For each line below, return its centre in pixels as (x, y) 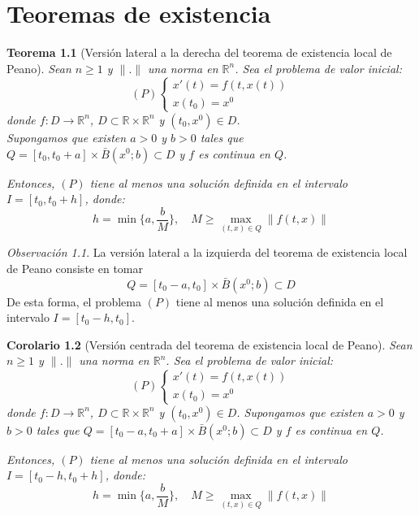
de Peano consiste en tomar (75, 269)
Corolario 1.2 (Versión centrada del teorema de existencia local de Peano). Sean (209, 344)
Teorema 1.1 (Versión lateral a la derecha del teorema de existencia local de (199, 52)
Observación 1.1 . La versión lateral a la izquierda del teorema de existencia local (207, 252)
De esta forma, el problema (74, 301)
